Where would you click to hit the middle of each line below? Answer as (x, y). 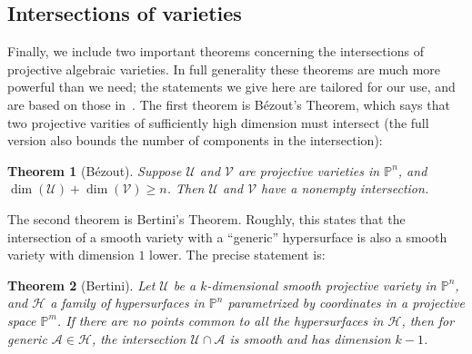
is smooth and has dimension (310, 338)
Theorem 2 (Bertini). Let (81, 285)
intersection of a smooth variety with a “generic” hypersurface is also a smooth (227, 236)
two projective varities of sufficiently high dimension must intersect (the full (218, 122)
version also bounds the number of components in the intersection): (195, 140)
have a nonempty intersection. (345, 188)
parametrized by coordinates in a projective (346, 303)
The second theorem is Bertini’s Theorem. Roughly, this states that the (206, 218)
